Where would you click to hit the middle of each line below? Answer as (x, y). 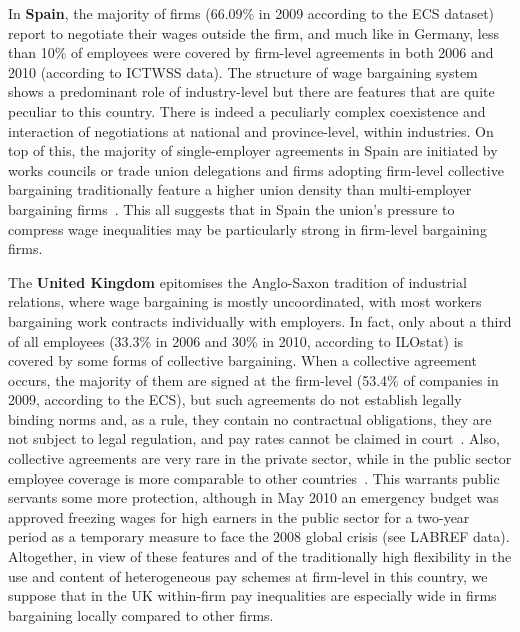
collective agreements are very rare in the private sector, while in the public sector (260, 458)
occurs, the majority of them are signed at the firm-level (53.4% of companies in (253, 379)
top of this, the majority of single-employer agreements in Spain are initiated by (253, 150)
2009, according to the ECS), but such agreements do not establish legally (235, 399)
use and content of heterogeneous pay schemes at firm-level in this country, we (248, 575)
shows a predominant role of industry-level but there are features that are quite (251, 91)
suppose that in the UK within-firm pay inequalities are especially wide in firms (252, 595)
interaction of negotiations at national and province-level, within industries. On (251, 130)
